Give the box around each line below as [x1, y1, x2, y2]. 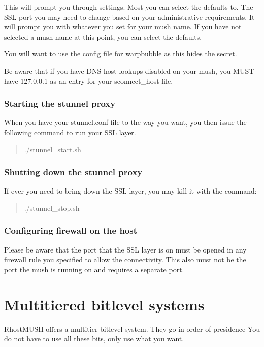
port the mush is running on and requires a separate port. [4, 264, 184, 274]
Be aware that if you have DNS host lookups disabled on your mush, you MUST [4, 65, 254, 76]
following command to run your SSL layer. [4, 127, 136, 137]
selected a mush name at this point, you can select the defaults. [4, 31, 202, 42]
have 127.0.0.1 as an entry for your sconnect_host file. [4, 75, 173, 86]
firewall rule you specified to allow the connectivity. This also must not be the [4, 254, 246, 265]
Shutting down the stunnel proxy [4, 166, 143, 178]
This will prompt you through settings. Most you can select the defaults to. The [4, 2, 253, 12]
